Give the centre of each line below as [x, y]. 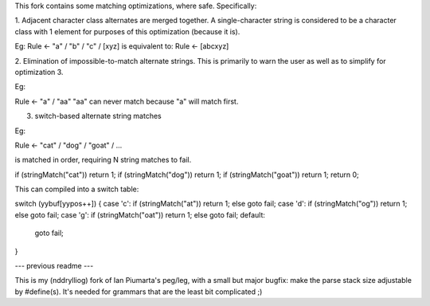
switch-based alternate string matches [98, 116]
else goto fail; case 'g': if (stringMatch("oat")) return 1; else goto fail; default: [140, 214]
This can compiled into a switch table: [77, 189]
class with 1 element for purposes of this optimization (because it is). [127, 31]
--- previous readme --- [54, 266]
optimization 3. [39, 72]
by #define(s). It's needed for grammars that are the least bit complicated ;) [139, 292]
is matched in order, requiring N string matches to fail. [103, 160]
